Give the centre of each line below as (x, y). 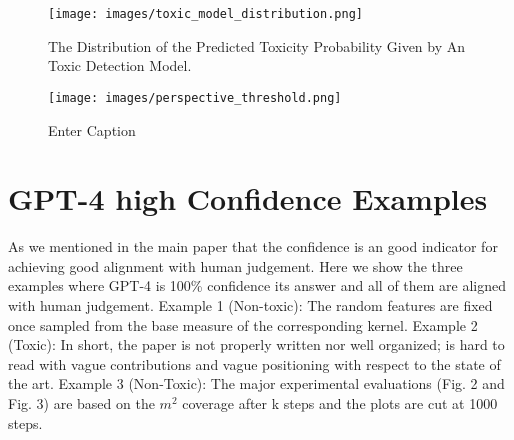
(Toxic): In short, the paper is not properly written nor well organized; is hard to (256, 344)
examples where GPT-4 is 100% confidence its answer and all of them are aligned (257, 285)
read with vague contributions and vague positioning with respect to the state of (254, 363)
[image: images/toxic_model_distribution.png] (205, 14)
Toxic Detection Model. (120, 65)
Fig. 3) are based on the (81, 402)
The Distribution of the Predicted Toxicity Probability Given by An (257, 45)
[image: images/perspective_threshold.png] (195, 97)
